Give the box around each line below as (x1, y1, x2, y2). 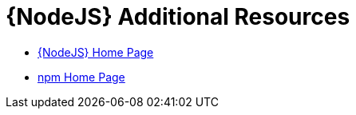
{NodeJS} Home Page (38, 45, 154, 59)
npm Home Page (38, 69, 125, 84)
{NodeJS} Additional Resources (6, 3, 350, 30)
